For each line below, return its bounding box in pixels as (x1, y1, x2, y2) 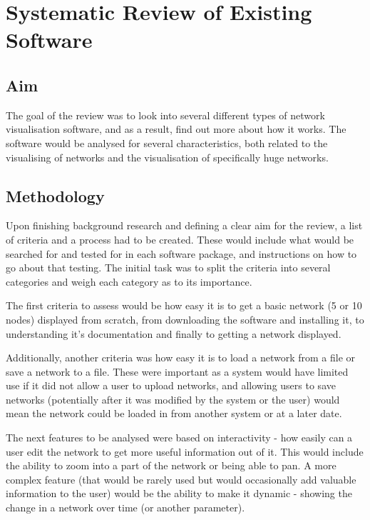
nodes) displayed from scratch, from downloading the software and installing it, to (6, 311, 364, 326)
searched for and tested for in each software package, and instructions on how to (6, 246, 357, 261)
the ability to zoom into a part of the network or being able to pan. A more (6, 458, 336, 473)
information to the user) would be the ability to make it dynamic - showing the (6, 486, 352, 501)
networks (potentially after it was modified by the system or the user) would (6, 391, 340, 406)
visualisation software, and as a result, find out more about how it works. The (6, 121, 346, 136)
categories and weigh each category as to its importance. (6, 274, 252, 289)
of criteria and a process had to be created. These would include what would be (6, 231, 354, 246)
